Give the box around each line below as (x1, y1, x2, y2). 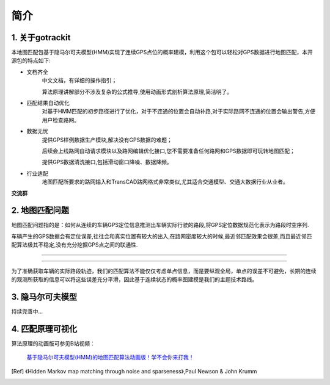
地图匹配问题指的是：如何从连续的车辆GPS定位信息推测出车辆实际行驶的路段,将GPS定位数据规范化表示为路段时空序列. (11, 221, 309, 229)
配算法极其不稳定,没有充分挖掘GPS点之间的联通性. (11, 241, 138, 248)
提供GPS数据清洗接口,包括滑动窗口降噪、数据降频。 (42, 159, 172, 166)
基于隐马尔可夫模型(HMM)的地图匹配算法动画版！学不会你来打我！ (26, 354, 194, 361)
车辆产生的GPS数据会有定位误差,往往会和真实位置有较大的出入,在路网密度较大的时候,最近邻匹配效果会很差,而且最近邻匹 (11, 232, 312, 240)
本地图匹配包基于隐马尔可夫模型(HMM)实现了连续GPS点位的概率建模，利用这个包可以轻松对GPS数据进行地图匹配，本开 (11, 49, 313, 56)
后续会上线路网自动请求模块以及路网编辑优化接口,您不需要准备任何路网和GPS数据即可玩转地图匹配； (42, 147, 296, 154)
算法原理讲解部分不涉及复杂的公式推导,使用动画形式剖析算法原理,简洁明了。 (42, 88, 233, 95)
